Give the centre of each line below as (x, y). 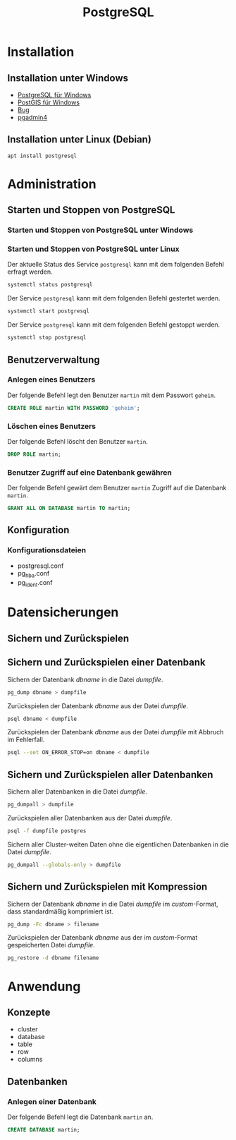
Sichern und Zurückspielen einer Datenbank (106, 663)
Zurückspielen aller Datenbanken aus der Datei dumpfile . (90, 818)
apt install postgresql (42, 156)
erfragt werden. (30, 272)
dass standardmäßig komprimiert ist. (61, 911)
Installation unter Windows (68, 78)
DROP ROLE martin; (34, 454)
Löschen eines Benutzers (52, 426)
